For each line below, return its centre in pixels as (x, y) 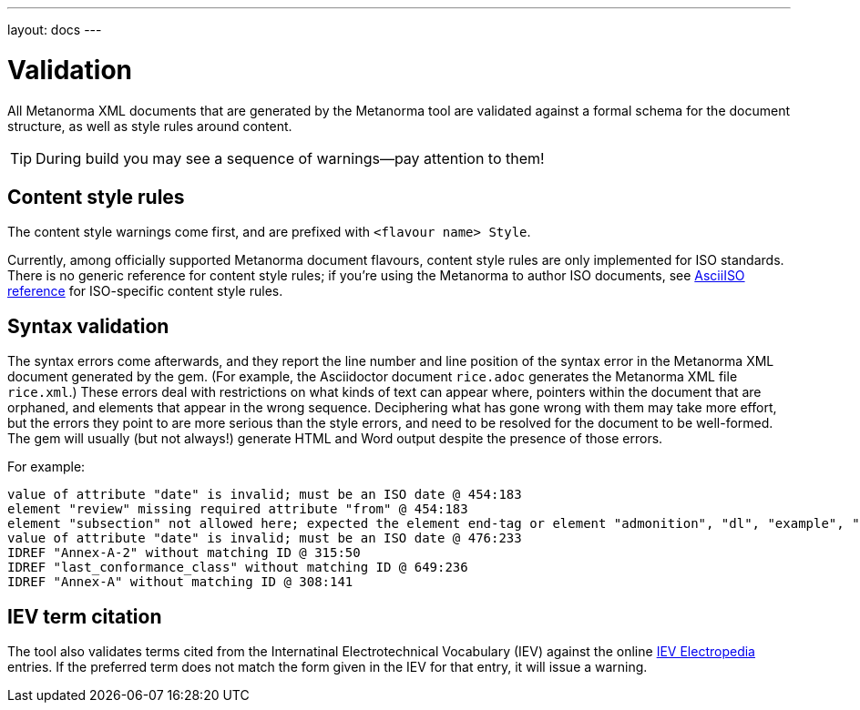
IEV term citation (85, 616)
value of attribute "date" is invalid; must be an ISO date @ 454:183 (265, 495)
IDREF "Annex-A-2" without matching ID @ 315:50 (184, 553)
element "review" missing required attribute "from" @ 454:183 (238, 509)
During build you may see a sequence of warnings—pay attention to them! (290, 158)
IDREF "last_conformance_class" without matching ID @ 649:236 (238, 568)
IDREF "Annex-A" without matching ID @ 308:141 (180, 582)
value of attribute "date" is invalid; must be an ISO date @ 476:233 (265, 538)
